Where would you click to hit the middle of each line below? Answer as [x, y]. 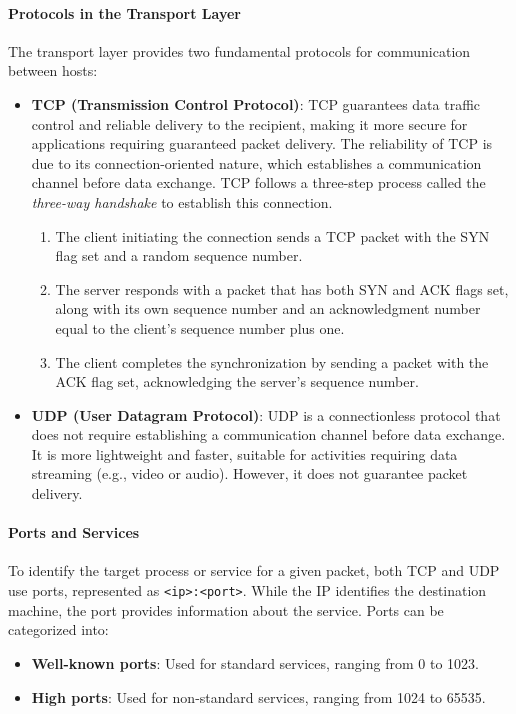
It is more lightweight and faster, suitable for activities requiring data [244, 453]
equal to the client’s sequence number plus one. [200, 327]
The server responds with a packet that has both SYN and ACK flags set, [282, 288]
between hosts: [53, 70]
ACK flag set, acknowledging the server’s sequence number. [237, 381]
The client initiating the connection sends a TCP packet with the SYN [272, 235]
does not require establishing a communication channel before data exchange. [268, 434]
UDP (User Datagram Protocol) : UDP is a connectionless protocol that [266, 414]
